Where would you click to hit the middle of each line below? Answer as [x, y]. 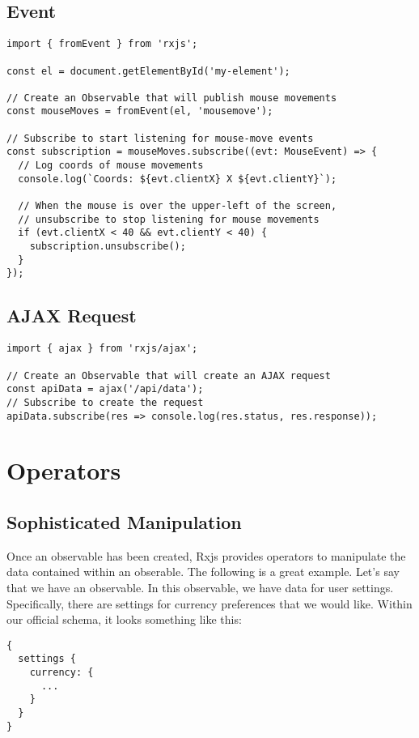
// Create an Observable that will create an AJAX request [169, 375]
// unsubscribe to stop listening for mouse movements [169, 219]
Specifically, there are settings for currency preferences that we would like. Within [209, 603]
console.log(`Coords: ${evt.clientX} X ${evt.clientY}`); [178, 179]
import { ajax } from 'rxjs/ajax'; [102, 349]
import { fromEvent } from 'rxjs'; [102, 44]
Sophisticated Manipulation [124, 521]
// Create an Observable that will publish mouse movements [172, 98]
